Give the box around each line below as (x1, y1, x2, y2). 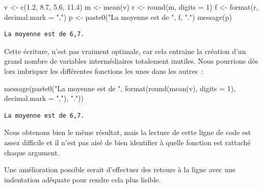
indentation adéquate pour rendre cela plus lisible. (4, 174, 161, 184)
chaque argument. (4, 147, 60, 157)
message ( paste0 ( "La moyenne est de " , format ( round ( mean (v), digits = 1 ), (4, 83, 236, 93)
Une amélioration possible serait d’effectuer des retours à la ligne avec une (4, 164, 235, 175)
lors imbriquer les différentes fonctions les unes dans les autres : (4, 65, 203, 76)
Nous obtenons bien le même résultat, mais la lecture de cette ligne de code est (4, 127, 251, 138)
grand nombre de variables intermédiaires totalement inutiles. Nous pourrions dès (4, 56, 258, 66)
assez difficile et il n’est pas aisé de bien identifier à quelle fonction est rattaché (4, 137, 251, 147)
